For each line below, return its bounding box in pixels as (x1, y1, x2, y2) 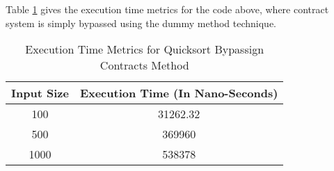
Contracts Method (100, 57, 189, 74)
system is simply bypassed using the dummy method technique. (6, 15, 277, 30)
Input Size (11, 85, 69, 101)
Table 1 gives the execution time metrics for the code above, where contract (6, 2, 329, 16)
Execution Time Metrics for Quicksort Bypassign (25, 41, 264, 58)
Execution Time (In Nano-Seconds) (79, 85, 278, 101)
